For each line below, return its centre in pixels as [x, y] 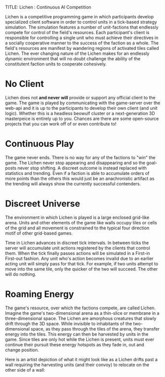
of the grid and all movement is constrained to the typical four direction [77, 228]
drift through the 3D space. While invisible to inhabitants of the [68, 324]
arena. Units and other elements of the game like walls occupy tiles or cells [81, 222]
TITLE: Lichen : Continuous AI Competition [48, 7]
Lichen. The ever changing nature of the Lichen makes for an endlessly [77, 53]
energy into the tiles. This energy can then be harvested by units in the [77, 334]
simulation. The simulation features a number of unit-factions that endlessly [82, 27]
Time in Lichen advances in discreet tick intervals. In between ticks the [77, 243]
